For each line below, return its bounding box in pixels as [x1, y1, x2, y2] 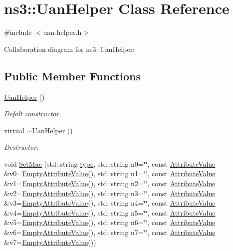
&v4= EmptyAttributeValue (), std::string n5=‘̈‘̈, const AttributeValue [4, 207, 216, 218]
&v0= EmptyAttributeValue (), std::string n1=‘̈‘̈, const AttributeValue [4, 168, 216, 179]
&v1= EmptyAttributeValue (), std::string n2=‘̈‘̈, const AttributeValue [4, 178, 216, 189]
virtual [4, 125, 24, 135]
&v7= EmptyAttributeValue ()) [4, 237, 96, 247]
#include [4, 27, 32, 37]
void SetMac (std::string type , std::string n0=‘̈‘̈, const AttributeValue [4, 158, 216, 169]
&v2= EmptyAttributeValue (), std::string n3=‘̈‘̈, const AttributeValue [4, 188, 216, 198]
